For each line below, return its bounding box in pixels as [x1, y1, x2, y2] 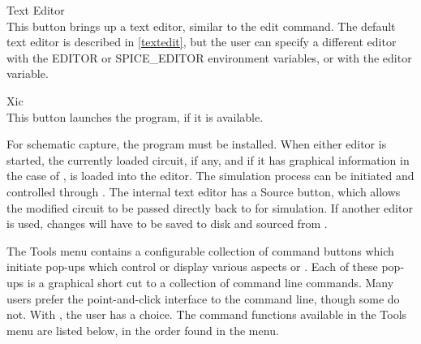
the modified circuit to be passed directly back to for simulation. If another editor [6, 199, 413, 216]
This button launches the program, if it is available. [6, 108, 264, 125]
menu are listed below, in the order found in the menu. [6, 321, 279, 338]
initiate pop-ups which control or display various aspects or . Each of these [6, 258, 378, 275]
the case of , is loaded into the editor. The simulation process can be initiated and [6, 167, 415, 184]
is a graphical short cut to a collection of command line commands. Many [27, 273, 394, 290]
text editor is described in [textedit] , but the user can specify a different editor [6, 33, 397, 50]
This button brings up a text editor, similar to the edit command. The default [6, 17, 396, 34]
